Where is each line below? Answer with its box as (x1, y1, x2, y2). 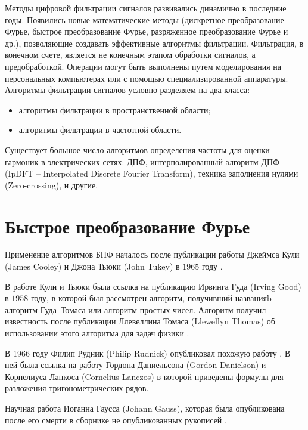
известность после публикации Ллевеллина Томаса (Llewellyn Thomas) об (5, 315, 275, 327)
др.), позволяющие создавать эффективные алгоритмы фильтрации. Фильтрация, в (5, 36, 304, 49)
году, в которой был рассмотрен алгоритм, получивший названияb (30, 292, 272, 304)
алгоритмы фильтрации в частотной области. (18, 123, 182, 136)
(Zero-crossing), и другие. (5, 178, 98, 191)
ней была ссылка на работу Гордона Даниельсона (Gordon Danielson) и (5, 358, 266, 371)
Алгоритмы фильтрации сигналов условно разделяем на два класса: (5, 83, 250, 96)
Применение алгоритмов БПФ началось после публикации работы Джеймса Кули (5, 248, 300, 261)
